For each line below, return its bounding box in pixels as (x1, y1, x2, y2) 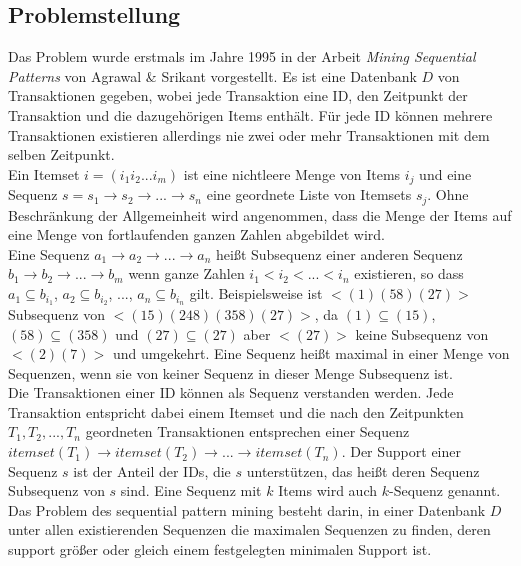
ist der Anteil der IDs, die (73, 460, 231, 481)
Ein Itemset (8, 163, 80, 184)
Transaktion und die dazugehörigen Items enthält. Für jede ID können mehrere (8, 104, 493, 125)
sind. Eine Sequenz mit (120, 480, 262, 501)
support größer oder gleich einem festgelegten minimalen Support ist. (8, 539, 432, 560)
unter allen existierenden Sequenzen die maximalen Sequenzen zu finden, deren (8, 519, 491, 540)
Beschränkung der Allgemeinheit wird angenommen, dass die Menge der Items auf (8, 204, 512, 225)
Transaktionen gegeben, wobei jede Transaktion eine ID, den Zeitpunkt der (8, 85, 468, 106)
